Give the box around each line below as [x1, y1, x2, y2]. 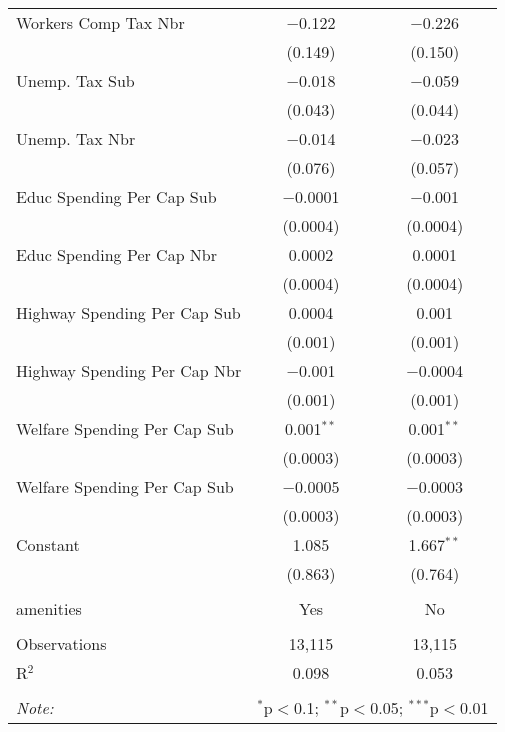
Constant [16, 533, 80, 556]
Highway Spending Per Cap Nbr [16, 359, 242, 382]
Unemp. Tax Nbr [16, 127, 136, 150]
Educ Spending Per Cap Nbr [16, 243, 218, 266]
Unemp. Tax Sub [16, 69, 135, 92]
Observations [16, 632, 107, 655]
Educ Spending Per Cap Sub [16, 185, 217, 208]
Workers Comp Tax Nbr [16, 11, 185, 34]
